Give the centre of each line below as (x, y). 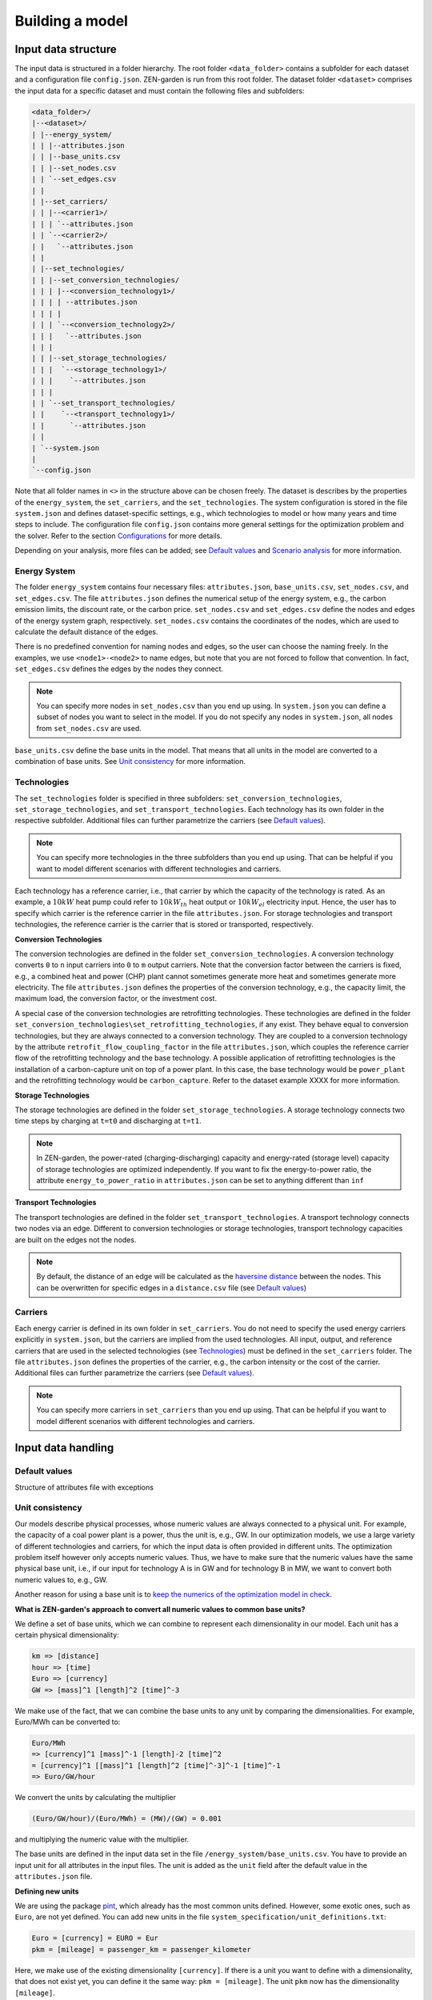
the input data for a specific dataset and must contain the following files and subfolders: (160, 90)
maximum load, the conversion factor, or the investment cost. (116, 998)
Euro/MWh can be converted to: (68, 1722)
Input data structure (66, 49)
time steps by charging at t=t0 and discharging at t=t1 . (108, 1121)
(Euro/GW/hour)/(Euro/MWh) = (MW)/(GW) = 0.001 (126, 1819)
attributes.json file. (54, 1877)
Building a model (71, 21)
